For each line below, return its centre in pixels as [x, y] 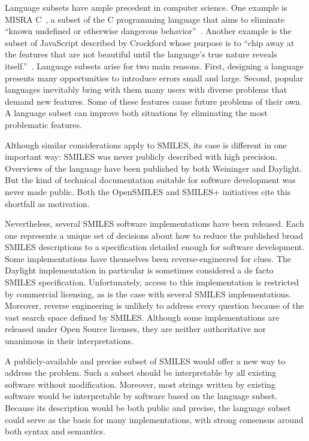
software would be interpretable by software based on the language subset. [141, 396]
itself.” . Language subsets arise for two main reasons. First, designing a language [154, 66]
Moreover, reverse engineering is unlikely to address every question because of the [154, 305]
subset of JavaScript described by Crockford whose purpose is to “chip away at [150, 42]
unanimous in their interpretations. [69, 341]
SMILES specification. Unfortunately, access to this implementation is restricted [152, 282]
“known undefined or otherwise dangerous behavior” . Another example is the [148, 31]
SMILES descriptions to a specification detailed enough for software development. [155, 247]
